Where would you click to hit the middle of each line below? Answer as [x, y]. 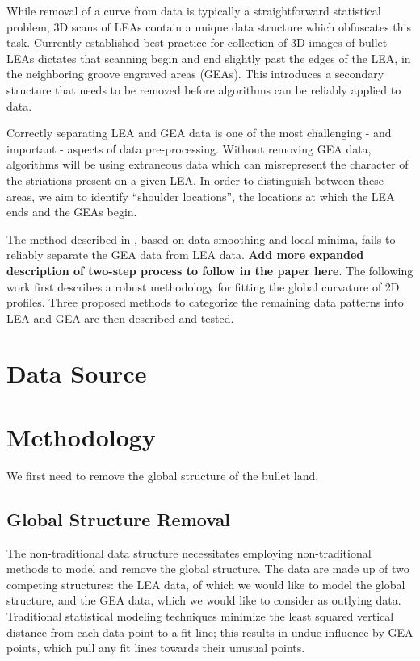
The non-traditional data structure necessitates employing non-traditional [189, 552]
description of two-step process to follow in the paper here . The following [210, 270]
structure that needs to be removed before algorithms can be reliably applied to [204, 89]
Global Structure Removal [118, 519]
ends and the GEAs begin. [72, 212]
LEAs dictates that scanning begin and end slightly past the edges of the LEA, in [209, 58]
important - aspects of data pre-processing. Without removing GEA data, [189, 148]
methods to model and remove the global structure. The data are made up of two [208, 569]
